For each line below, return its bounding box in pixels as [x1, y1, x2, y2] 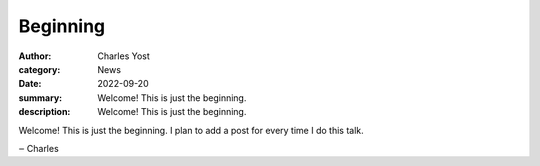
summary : [18, 91, 63, 104]
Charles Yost [97, 50, 150, 62]
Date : [18, 78, 42, 90]
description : [18, 106, 71, 118]
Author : [18, 50, 52, 62]
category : [18, 63, 61, 75]
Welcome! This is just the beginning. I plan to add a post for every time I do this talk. [18, 124, 364, 136]
